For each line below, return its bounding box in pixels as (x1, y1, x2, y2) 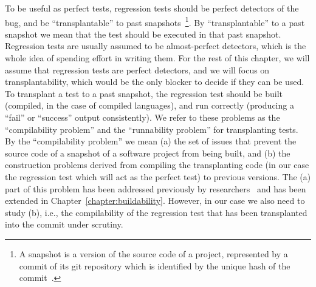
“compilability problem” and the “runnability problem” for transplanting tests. (5, 123, 298, 135)
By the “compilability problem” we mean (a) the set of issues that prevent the (5, 135, 297, 147)
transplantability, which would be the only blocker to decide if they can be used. (5, 75, 304, 88)
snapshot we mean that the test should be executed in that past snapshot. (5, 27, 281, 40)
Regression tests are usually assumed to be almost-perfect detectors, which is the (5, 39, 306, 52)
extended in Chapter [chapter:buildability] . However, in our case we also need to (5, 194, 305, 207)
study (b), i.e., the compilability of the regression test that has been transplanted (5, 206, 307, 218)
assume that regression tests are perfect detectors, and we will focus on (5, 63, 270, 76)
